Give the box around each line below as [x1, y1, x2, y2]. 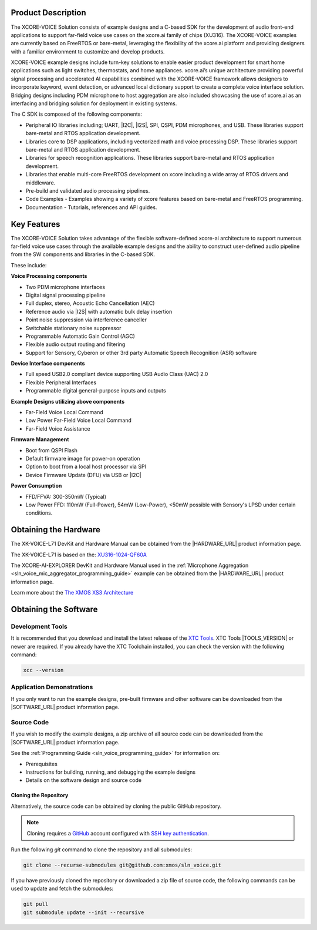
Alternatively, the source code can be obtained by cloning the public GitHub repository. [11, 803, 222, 810]
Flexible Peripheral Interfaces [25, 379, 97, 386]
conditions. [25, 509, 53, 516]
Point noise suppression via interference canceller [25, 316, 147, 323]
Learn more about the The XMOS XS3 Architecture [11, 589, 134, 596]
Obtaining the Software [11, 605, 98, 615]
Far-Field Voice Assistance [25, 425, 90, 432]
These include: [11, 261, 47, 268]
